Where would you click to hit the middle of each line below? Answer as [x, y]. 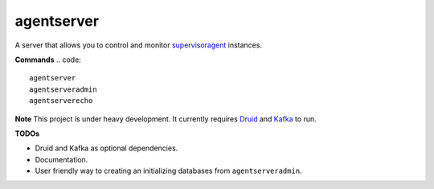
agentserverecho [61, 101]
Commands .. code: [48, 60]
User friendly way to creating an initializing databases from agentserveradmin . [168, 171]
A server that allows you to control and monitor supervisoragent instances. [139, 45]
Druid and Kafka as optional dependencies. [106, 148]
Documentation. [61, 159]
